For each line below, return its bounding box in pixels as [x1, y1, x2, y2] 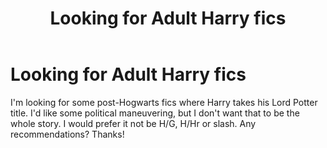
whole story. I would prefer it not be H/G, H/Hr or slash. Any [10, 117, 257, 129]
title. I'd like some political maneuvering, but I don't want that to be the [10, 107, 300, 119]
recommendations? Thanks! [10, 128, 125, 140]
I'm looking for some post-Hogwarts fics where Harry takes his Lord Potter [10, 96, 318, 108]
